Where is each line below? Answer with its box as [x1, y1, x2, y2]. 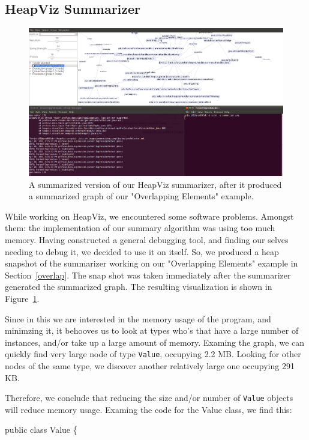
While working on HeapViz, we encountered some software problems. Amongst [5, 209, 294, 222]
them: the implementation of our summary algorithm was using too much [5, 222, 275, 234]
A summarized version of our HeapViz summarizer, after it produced [29, 178, 282, 190]
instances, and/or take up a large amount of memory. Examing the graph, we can [5, 336, 305, 348]
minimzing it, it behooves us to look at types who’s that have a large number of [5, 324, 299, 337]
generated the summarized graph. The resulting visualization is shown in [5, 280, 272, 293]
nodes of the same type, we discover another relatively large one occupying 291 [5, 359, 295, 372]
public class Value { [5, 423, 77, 436]
